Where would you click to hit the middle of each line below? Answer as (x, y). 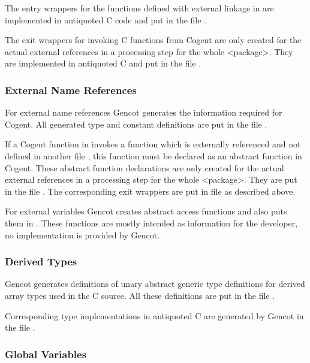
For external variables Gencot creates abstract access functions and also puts (146, 211)
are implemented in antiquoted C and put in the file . (103, 63)
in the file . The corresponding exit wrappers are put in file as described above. (150, 191)
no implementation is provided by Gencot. (82, 235)
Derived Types (41, 261)
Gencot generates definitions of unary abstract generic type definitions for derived (155, 284)
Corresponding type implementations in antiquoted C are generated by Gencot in (154, 315)
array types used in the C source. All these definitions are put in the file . (140, 295)
